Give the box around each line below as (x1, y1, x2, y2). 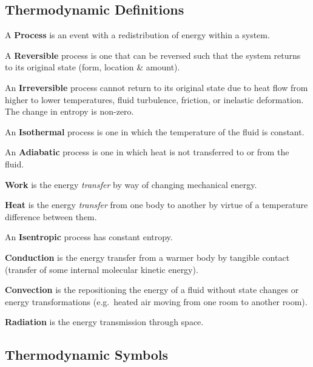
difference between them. (5, 210, 97, 223)
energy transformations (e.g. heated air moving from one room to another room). (5, 295, 308, 308)
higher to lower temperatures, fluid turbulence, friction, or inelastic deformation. (5, 93, 304, 106)
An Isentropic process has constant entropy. (5, 231, 173, 243)
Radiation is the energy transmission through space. (5, 315, 204, 328)
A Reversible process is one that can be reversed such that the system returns (5, 49, 301, 61)
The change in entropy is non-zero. (5, 105, 134, 118)
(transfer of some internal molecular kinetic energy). (5, 263, 198, 275)
